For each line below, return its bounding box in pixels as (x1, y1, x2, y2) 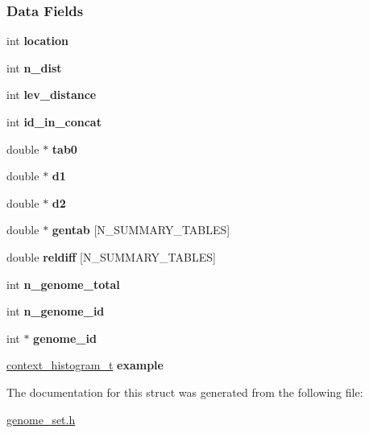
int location (6, 32, 69, 49)
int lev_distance (6, 86, 97, 103)
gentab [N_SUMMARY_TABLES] (52, 221, 230, 238)
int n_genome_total (6, 275, 120, 292)
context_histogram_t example (6, 357, 164, 373)
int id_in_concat (6, 113, 102, 130)
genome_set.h (6, 410, 76, 427)
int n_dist (6, 59, 62, 76)
